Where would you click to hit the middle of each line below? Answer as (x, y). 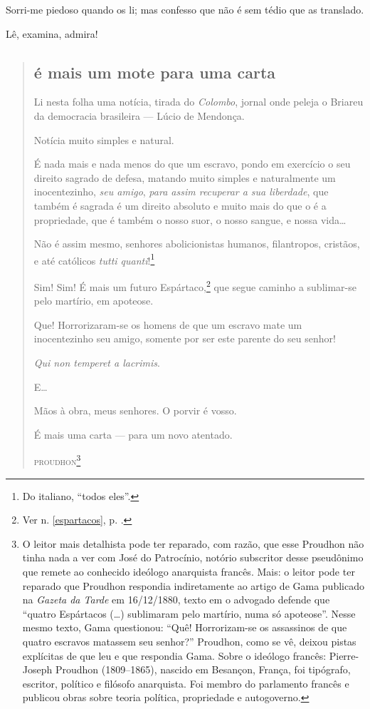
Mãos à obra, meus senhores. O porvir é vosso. (135, 410)
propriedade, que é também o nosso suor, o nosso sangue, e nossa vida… (190, 219)
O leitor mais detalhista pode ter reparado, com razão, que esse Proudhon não (193, 543)
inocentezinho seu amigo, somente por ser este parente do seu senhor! (185, 338)
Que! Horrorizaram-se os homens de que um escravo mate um (168, 324)
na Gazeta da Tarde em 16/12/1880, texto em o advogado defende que (176, 600)
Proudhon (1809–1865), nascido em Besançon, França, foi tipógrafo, (203, 669)
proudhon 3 (57, 460)
